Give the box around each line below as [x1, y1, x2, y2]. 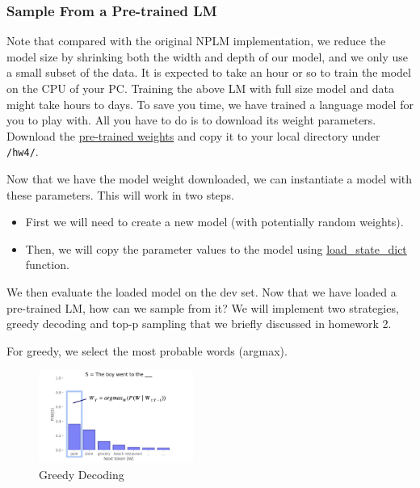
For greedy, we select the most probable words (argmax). [6, 342, 288, 359]
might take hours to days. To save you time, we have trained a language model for [6, 95, 414, 112]
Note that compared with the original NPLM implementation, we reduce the [6, 32, 386, 49]
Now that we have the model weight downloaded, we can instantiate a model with [6, 170, 413, 187]
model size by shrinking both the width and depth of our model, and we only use [6, 48, 408, 65]
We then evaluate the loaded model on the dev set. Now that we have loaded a [6, 284, 397, 300]
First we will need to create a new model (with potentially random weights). [25, 213, 404, 230]
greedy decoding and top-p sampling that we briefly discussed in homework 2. [6, 315, 392, 332]
